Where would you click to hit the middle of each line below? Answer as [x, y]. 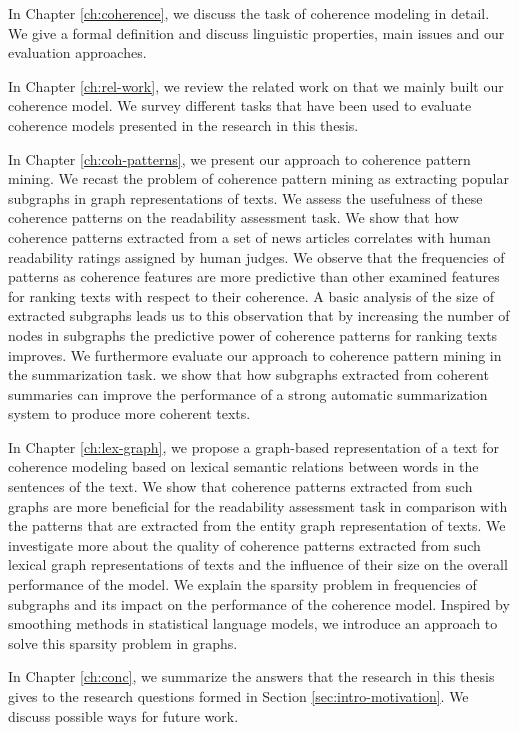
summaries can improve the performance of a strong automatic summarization [248, 393]
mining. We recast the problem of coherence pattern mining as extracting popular [258, 178]
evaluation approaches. [77, 52]
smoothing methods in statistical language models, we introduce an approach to [253, 623]
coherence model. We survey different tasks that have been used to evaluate [240, 105]
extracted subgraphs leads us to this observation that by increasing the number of [259, 315]
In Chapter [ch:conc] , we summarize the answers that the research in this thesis [251, 676]
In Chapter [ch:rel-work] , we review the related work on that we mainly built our [256, 85]
